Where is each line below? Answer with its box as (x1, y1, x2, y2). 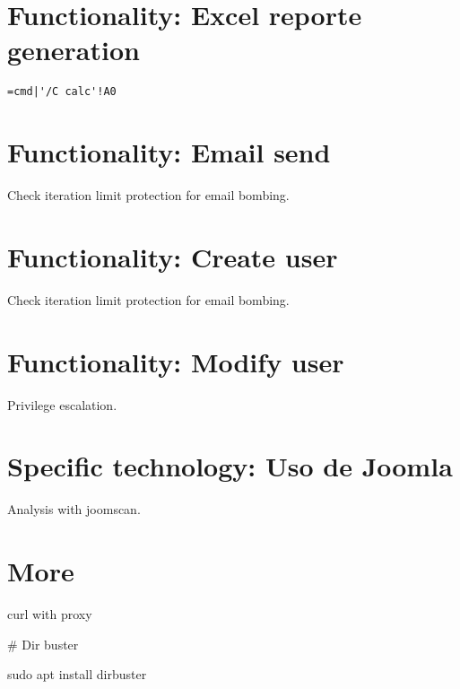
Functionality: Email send (7, 134, 331, 170)
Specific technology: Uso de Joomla (7, 448, 453, 484)
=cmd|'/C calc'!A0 (7, 85, 117, 99)
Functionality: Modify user (7, 343, 344, 379)
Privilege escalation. (7, 395, 117, 414)
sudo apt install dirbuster (7, 665, 147, 684)
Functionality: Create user (7, 238, 338, 275)
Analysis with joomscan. (7, 500, 141, 519)
